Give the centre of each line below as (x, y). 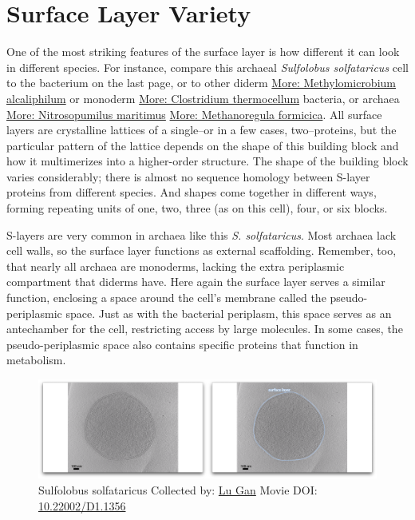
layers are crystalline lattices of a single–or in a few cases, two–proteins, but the (202, 130)
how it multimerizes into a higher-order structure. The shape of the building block (207, 161)
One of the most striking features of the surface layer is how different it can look (203, 52)
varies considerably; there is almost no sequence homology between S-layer (188, 176)
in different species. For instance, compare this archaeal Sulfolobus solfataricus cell (207, 67)
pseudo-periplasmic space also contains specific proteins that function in (182, 344)
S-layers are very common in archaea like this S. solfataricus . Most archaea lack (202, 234)
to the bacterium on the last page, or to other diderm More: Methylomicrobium (201, 83)
